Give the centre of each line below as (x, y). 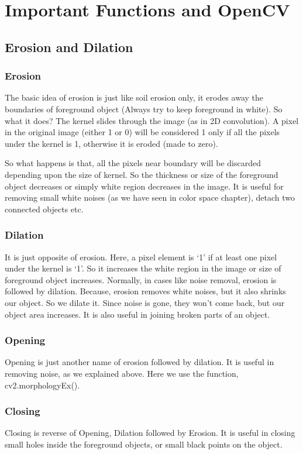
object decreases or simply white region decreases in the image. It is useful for (144, 186)
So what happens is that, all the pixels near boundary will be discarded (133, 163)
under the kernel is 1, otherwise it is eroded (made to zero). (111, 143)
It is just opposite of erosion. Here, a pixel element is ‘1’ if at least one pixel (141, 257)
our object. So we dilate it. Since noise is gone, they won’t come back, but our (145, 302)
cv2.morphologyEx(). (42, 385)
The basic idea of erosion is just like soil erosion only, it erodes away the (134, 97)
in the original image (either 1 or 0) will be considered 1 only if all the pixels (142, 132)
